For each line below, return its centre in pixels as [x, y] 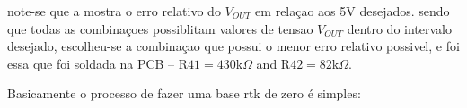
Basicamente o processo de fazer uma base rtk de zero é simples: [184, 93]
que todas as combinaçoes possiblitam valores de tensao [160, 28]
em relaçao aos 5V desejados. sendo [352, 11]
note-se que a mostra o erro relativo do [114, 11]
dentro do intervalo [399, 28]
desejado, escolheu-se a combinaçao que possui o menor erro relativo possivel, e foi [233, 46]
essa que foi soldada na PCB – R [98, 63]
